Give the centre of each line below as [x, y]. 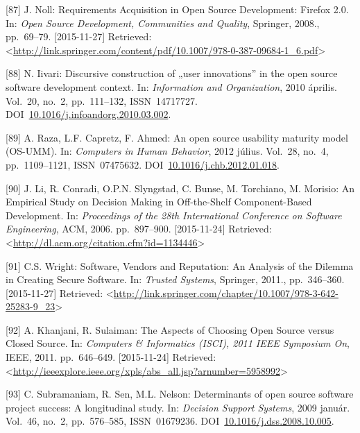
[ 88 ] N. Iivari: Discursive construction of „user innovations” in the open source [172, 73]
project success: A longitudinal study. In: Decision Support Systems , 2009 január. [178, 407]
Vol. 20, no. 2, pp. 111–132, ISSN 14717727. [102, 100]
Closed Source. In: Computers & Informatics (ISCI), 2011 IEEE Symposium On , [178, 343]
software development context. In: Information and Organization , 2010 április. [171, 86]
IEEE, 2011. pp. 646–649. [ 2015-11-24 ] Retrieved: [111, 357]
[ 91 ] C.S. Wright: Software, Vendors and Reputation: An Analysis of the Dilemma [180, 265]
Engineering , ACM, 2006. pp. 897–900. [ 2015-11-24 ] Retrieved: [139, 229]
